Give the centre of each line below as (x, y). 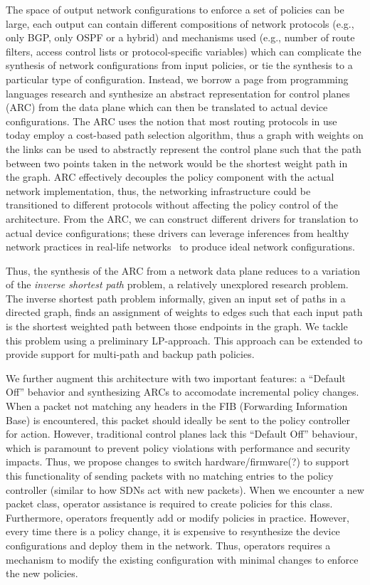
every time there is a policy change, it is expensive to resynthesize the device (173, 531)
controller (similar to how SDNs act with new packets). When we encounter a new (185, 489)
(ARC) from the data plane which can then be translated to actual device (167, 107)
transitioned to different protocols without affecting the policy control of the (172, 205)
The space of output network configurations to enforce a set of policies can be (175, 9)
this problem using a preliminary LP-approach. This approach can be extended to (184, 340)
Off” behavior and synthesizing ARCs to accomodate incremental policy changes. (183, 392)
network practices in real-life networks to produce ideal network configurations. (180, 247)
